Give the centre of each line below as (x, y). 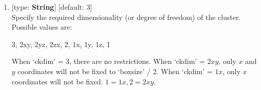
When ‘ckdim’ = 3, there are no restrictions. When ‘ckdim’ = (108, 61)
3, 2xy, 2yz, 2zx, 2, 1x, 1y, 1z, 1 (61, 44)
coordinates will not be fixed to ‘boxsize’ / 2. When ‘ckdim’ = (115, 71)
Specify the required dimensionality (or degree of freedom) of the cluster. (126, 17)
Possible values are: (42, 27)
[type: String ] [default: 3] (52, 7)
